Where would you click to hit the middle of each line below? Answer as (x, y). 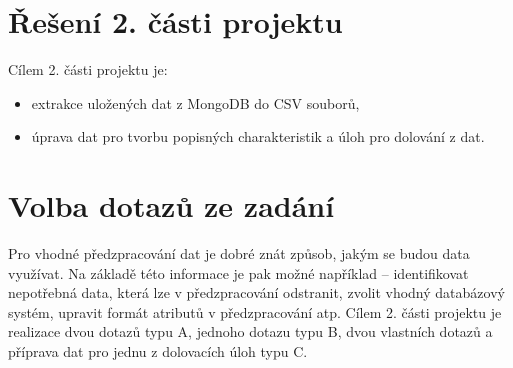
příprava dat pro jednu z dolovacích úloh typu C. (158, 351)
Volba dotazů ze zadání (171, 205)
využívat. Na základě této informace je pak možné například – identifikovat (238, 272)
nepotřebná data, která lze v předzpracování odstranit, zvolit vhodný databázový (256, 292)
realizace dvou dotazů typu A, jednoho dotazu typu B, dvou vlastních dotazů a (250, 331)
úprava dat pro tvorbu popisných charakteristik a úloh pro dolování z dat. (258, 136)
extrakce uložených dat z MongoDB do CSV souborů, (195, 102)
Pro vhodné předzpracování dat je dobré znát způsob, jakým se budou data (239, 253)
